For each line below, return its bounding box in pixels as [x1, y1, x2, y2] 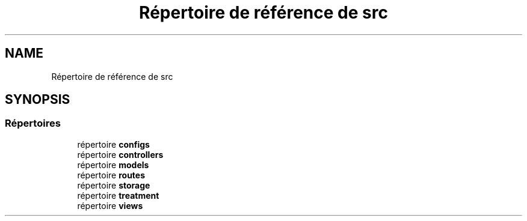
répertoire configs [77, 139, 150, 150]
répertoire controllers [77, 149, 164, 160]
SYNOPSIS [5, 92, 70, 107]
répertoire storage [77, 180, 150, 190]
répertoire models [77, 159, 149, 170]
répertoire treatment [77, 190, 159, 201]
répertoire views [77, 200, 143, 211]
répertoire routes [77, 169, 146, 180]
